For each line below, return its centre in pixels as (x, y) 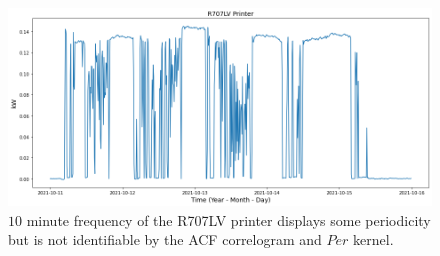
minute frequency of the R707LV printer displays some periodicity (228, 219)
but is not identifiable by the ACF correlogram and (165, 239)
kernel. (373, 239)
